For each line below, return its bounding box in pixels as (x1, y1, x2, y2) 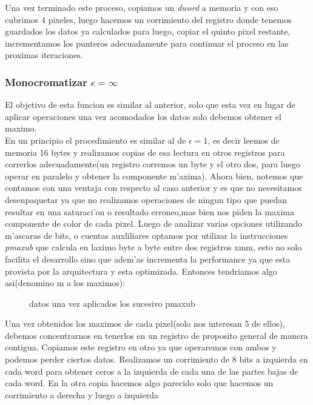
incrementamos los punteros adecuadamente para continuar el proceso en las (5, 36, 289, 49)
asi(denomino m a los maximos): (5, 276, 126, 289)
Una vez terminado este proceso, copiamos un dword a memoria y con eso (5, 1, 278, 13)
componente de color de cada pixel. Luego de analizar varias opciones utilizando (5, 217, 303, 230)
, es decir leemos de (207, 133, 280, 146)
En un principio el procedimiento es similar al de (5, 133, 186, 146)
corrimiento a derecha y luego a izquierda (5, 388, 158, 401)
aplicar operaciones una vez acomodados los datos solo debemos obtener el (5, 110, 281, 122)
